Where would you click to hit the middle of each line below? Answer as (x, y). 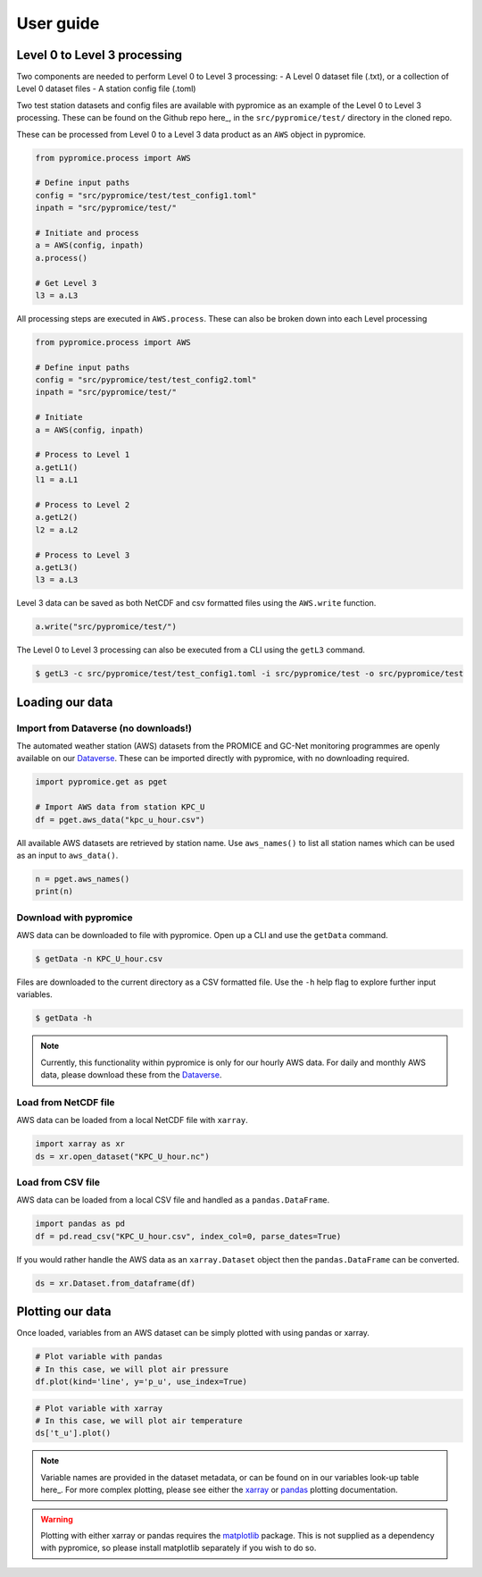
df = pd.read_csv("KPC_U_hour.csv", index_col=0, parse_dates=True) (188, 1236)
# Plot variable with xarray (99, 1408)
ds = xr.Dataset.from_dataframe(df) (116, 1283)
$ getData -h (64, 1018)
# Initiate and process (87, 233)
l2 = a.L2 (57, 530)
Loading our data (65, 702)
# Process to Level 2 (83, 504)
